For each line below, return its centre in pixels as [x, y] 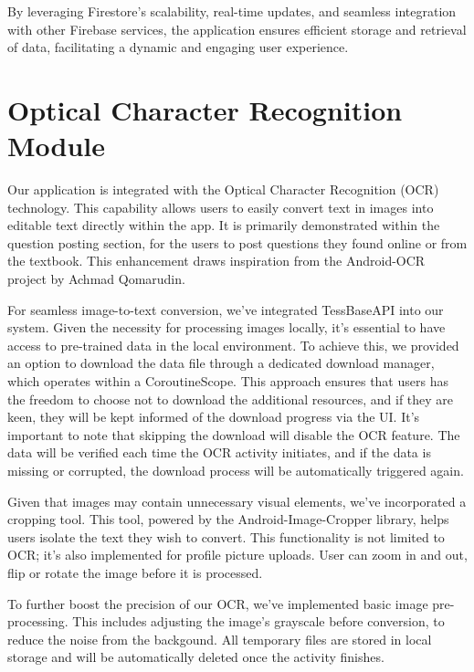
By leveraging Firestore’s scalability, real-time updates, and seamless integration [232, 11]
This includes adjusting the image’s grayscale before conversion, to [258, 621]
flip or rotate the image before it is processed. [135, 572]
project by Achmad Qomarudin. [96, 279]
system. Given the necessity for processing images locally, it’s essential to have [226, 327]
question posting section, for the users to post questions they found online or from [237, 242]
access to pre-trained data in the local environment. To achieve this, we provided [233, 345]
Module [57, 146]
